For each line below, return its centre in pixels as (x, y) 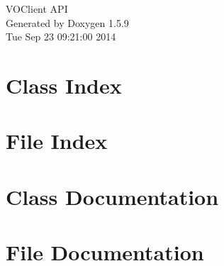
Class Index (64, 85)
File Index (57, 141)
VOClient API (37, 9)
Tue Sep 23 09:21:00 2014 (61, 37)
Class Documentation (112, 196)
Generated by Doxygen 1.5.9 (67, 22)
